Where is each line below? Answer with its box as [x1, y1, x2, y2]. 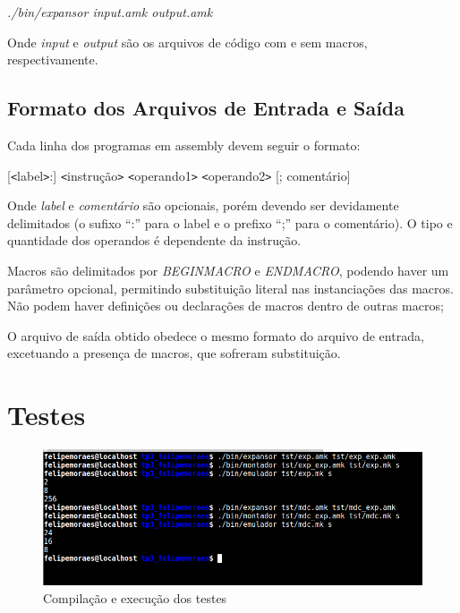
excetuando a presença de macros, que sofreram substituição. [7, 344, 341, 362]
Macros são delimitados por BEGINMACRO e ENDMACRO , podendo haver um [7, 261, 449, 280]
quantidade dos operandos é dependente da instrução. [7, 231, 302, 250]
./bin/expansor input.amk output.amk [7, 3, 213, 21]
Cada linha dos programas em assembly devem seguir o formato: [7, 135, 361, 154]
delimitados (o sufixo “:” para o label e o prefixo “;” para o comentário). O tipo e [7, 213, 453, 232]
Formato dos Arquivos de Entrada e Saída [7, 94, 405, 122]
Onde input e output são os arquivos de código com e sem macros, [7, 32, 368, 51]
